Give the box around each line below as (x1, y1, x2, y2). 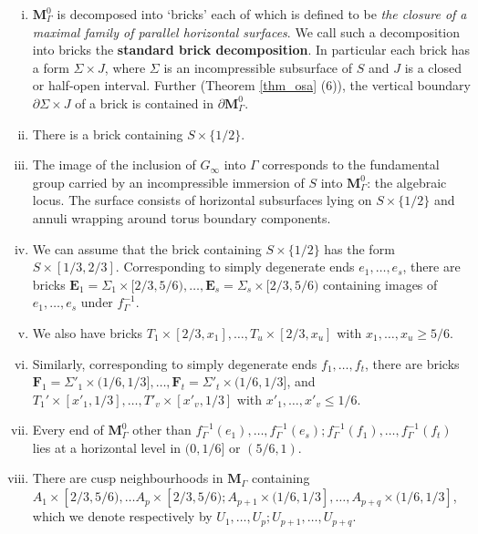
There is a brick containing (32, 124, 183, 143)
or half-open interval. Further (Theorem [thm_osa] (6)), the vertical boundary (32, 76, 471, 95)
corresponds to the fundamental (262, 155, 440, 174)
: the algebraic (367, 172, 447, 191)
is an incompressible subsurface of (163, 57, 353, 77)
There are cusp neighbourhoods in (32, 468, 223, 488)
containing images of (323, 274, 438, 293)
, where (104, 57, 146, 77)
